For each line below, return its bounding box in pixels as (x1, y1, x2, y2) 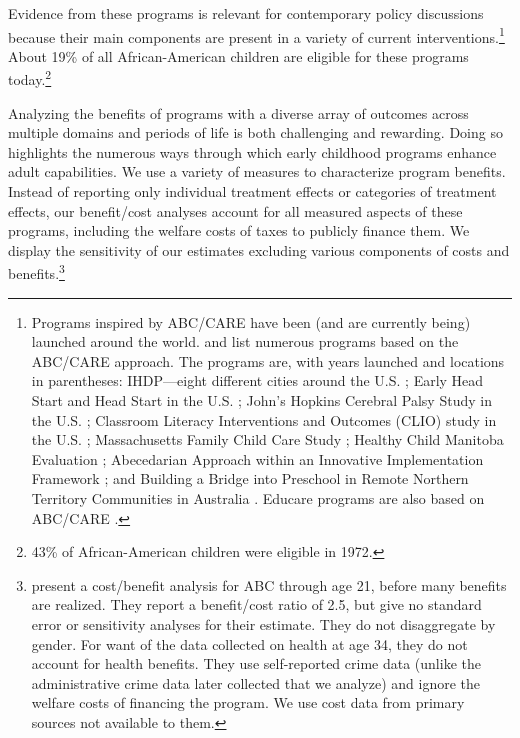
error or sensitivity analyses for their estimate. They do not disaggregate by (31, 614, 496, 634)
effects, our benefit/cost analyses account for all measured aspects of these (8, 200, 463, 221)
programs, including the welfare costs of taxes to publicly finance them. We (8, 220, 470, 241)
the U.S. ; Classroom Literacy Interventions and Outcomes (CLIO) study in (31, 409, 497, 430)
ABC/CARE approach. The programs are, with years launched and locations (31, 350, 505, 371)
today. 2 (8, 66, 52, 90)
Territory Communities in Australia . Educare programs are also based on (31, 488, 485, 509)
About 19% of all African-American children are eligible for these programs (8, 45, 469, 66)
